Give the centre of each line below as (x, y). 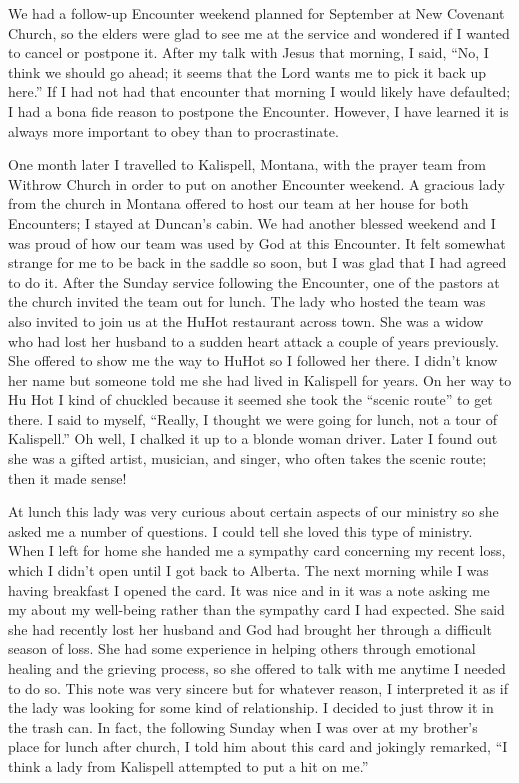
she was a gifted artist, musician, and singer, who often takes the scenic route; (247, 458)
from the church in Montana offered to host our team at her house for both (238, 203)
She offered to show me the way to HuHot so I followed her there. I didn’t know (253, 360)
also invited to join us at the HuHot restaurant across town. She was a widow (246, 320)
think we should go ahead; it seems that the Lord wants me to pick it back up (247, 71)
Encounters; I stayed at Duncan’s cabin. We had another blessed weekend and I (252, 222)
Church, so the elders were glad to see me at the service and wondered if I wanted (259, 32)
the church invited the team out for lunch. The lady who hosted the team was (247, 301)
